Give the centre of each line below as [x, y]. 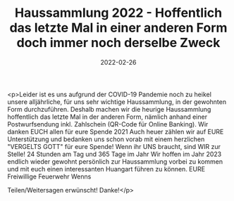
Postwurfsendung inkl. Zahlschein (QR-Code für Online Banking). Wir [108, 124]
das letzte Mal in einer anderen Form [118, 28]
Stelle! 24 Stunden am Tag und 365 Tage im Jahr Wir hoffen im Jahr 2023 [115, 154]
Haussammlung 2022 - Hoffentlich [118, 13]
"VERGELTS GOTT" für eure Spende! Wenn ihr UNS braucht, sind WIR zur [114, 146]
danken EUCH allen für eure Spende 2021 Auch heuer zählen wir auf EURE [116, 131]
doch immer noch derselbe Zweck [118, 43]
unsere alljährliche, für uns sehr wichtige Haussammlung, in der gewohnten [117, 102]
